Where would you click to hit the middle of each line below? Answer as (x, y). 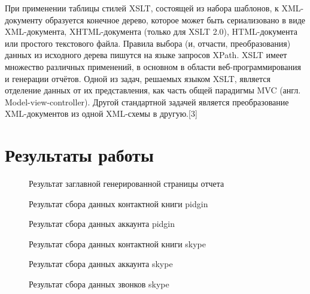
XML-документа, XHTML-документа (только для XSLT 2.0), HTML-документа (151, 31)
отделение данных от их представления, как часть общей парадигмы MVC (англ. (153, 90)
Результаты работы (79, 155)
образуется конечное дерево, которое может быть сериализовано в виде (175, 19)
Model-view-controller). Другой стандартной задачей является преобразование (147, 101)
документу (24, 19)
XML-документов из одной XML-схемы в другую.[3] (101, 113)
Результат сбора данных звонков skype (99, 284)
